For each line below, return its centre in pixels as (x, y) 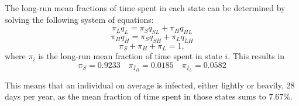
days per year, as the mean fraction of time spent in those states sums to (135, 96)
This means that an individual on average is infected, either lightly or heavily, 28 (150, 85)
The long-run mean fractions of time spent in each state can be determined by (145, 8)
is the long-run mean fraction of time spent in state (130, 56)
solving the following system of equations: (79, 19)
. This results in (256, 56)
